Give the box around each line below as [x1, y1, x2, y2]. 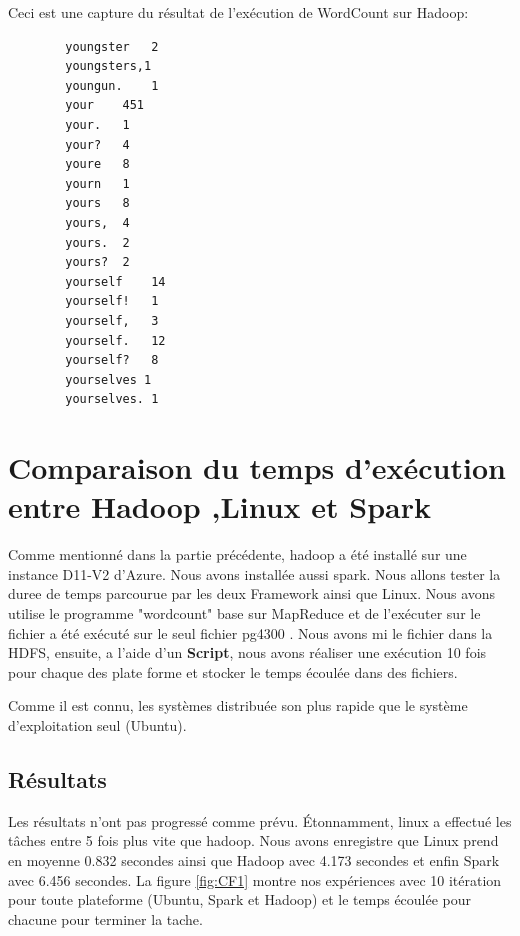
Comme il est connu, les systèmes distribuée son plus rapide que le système [8, 695, 468, 716]
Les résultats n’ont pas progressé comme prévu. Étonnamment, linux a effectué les [8, 810, 512, 831]
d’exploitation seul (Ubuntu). [8, 714, 187, 735]
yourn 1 [65, 176, 130, 191]
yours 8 [65, 196, 130, 211]
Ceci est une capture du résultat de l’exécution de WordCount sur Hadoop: [8, 2, 469, 22]
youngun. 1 [65, 78, 159, 93]
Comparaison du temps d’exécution [8, 447, 506, 488]
